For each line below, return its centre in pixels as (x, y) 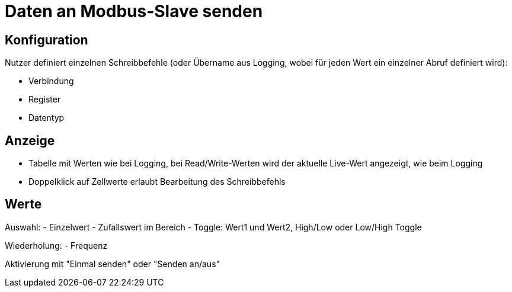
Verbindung (51, 81)
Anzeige (30, 140)
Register (45, 100)
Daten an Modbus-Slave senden (134, 11)
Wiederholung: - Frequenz (56, 245)
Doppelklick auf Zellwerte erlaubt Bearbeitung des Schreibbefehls (157, 182)
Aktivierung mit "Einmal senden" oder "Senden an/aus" (113, 264)
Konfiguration (47, 40)
